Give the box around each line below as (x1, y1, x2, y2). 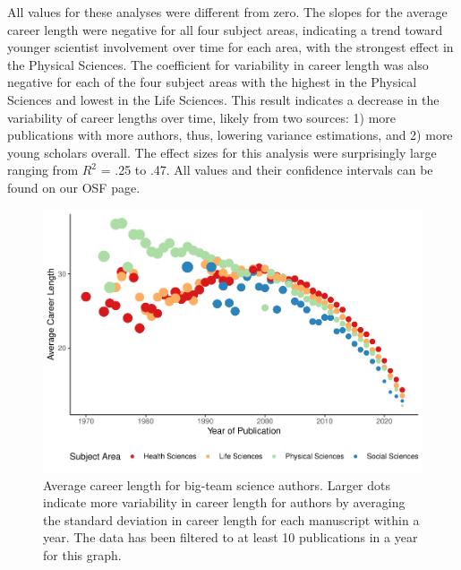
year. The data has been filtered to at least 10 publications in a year (43, 528, 418, 547)
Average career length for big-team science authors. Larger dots (43, 475, 390, 494)
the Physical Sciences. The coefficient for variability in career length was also (7, 55, 429, 73)
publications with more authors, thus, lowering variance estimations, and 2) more (7, 125, 453, 144)
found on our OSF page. (7, 177, 141, 196)
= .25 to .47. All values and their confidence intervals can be (100, 160, 433, 179)
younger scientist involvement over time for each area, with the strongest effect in (7, 38, 454, 56)
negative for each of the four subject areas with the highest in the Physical (7, 73, 417, 91)
